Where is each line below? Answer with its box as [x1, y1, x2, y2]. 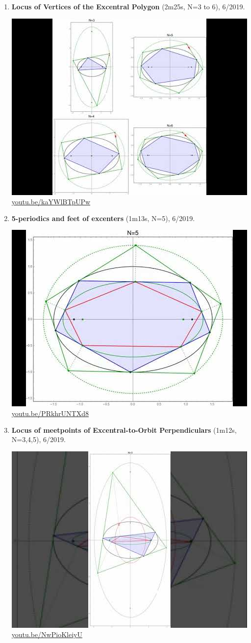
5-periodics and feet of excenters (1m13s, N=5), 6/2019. [11, 213, 195, 223]
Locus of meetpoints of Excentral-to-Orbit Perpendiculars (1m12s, [11, 424, 237, 435]
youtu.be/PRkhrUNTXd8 [11, 408, 89, 418]
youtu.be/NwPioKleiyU [11, 629, 82, 640]
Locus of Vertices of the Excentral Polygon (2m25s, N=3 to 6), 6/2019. [11, 1, 245, 11]
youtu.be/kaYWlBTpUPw [11, 197, 91, 207]
